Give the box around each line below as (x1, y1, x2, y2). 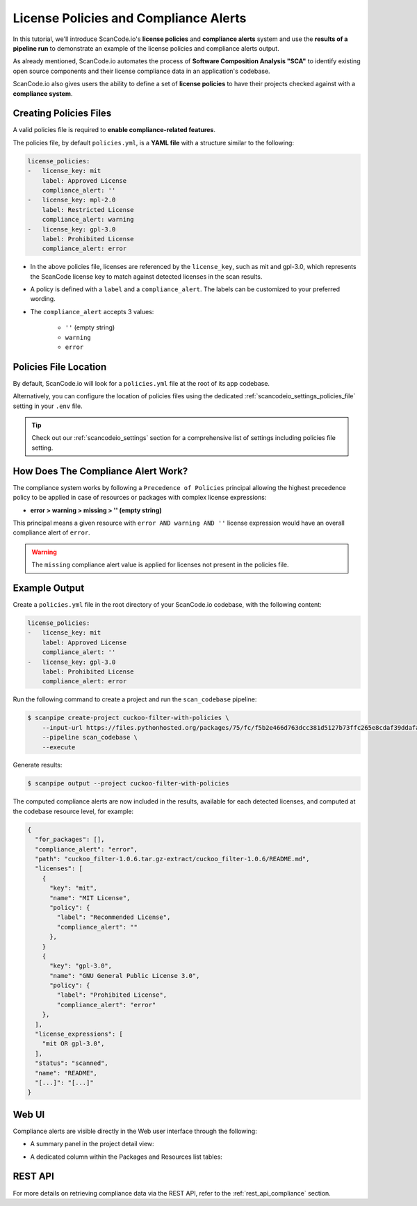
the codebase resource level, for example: (13, 807, 134, 815)
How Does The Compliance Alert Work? (13, 465, 188, 477)
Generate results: (13, 761, 63, 769)
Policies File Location (13, 361, 107, 373)
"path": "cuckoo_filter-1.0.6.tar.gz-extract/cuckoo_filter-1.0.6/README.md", (35, 855, 310, 863)
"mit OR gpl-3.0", (42, 1040, 105, 1048)
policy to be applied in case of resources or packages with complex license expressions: (13, 494, 267, 502)
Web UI (13, 1109, 45, 1121)
